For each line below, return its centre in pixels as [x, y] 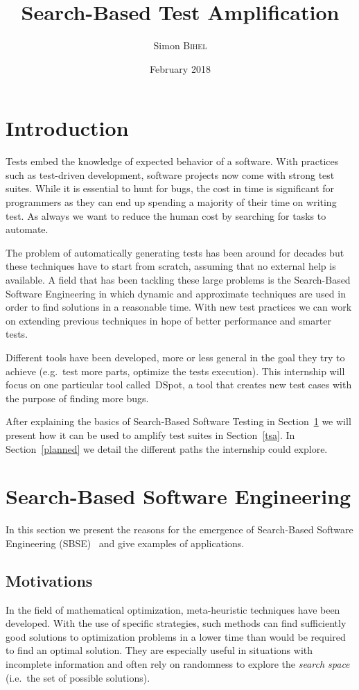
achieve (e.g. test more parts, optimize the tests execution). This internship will [175, 371]
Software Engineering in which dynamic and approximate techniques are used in [176, 293]
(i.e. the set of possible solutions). [78, 677]
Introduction [67, 128]
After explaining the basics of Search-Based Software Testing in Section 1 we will [178, 421]
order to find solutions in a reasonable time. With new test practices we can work [179, 307]
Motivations [49, 580]
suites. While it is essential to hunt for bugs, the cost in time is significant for [170, 188]
